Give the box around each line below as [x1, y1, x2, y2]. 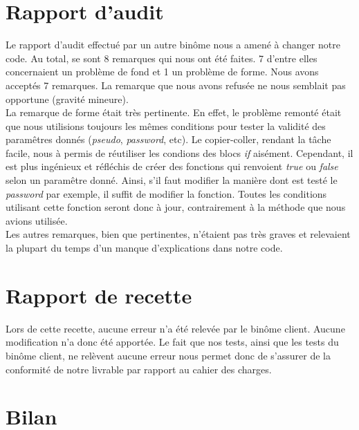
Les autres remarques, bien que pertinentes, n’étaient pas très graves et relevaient [6, 227, 351, 241]
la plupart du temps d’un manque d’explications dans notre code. [6, 241, 283, 255]
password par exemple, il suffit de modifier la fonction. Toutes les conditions [6, 186, 327, 200]
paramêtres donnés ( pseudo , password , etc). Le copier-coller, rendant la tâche [6, 132, 331, 147]
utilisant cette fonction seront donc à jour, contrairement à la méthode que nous [6, 200, 346, 214]
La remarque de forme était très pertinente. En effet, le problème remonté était [6, 105, 342, 120]
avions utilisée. [6, 213, 68, 227]
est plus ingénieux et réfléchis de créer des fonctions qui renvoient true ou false [6, 159, 338, 174]
